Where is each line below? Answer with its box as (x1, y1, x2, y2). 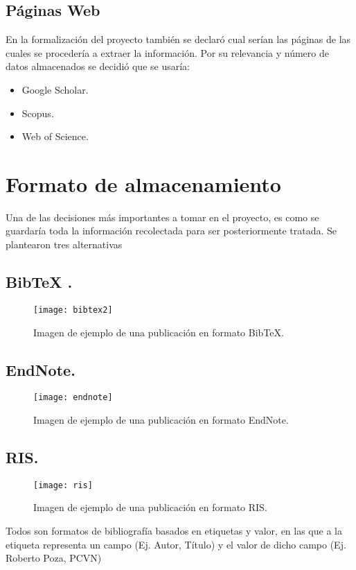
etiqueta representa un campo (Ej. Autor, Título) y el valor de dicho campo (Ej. (6, 537, 346, 551)
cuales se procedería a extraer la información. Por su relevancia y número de (6, 45, 329, 60)
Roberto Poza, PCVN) (6, 551, 102, 565)
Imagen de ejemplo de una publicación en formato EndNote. (33, 412, 289, 426)
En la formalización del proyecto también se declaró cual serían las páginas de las (6, 32, 351, 46)
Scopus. (21, 105, 54, 120)
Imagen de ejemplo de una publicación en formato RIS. (33, 500, 267, 515)
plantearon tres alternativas (6, 237, 123, 252)
